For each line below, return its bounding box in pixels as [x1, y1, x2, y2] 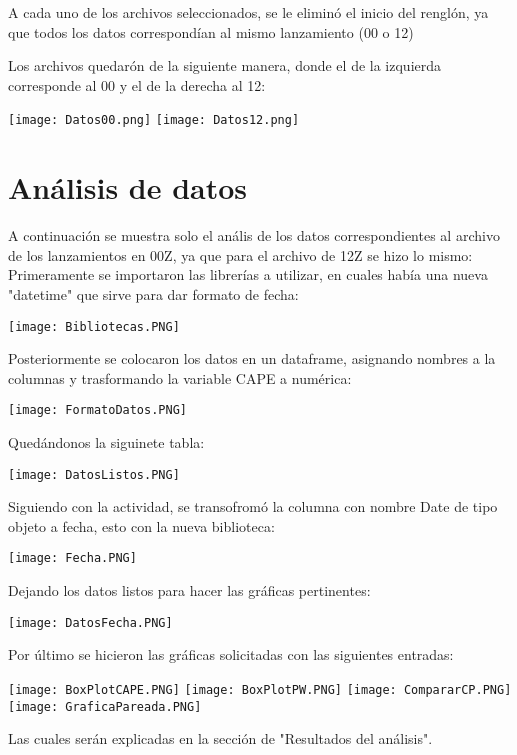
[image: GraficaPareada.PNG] [8, 699, 202, 714]
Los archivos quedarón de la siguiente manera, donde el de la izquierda [8, 55, 442, 76]
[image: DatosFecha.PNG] [8, 615, 173, 630]
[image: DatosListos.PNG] [8, 467, 180, 482]
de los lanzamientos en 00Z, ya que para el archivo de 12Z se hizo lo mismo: [8, 244, 473, 265]
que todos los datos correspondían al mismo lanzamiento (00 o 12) [8, 21, 414, 42]
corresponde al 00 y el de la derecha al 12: [8, 74, 266, 95]
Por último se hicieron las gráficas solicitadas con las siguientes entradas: [8, 644, 454, 665]
